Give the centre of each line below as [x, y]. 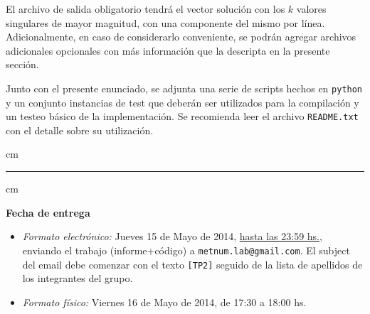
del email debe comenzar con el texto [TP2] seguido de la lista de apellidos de [192, 264]
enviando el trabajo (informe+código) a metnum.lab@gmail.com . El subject [186, 250]
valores [311, 9]
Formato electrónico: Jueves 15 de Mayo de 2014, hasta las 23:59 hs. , [172, 236]
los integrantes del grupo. [78, 278]
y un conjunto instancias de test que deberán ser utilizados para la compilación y [183, 102]
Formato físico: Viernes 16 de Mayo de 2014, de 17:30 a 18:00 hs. [164, 302]
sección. [22, 64]
